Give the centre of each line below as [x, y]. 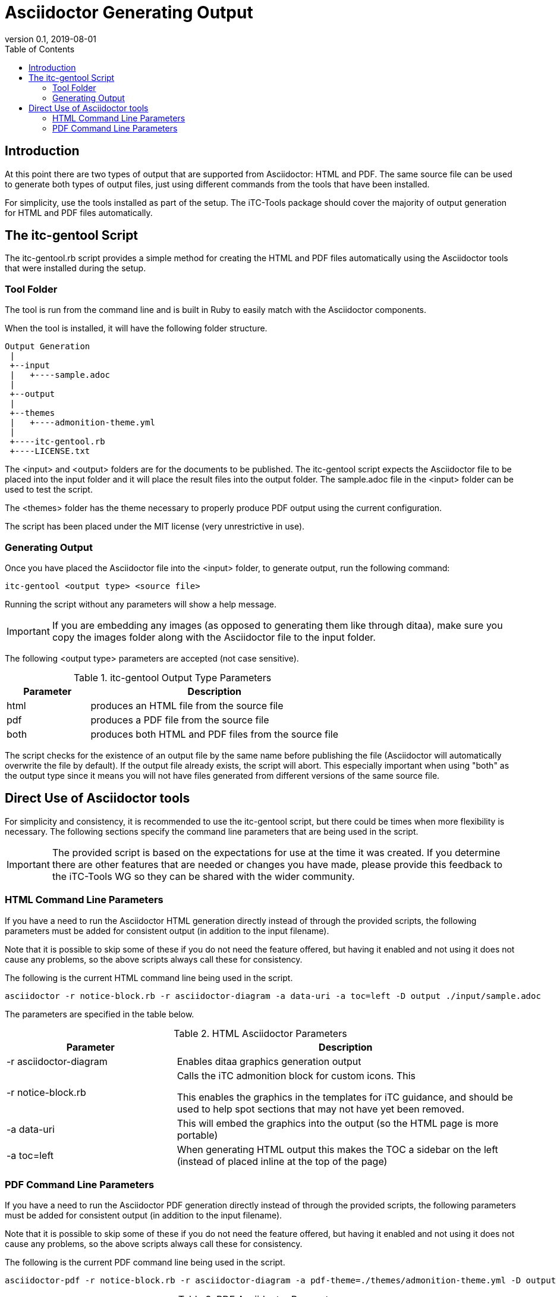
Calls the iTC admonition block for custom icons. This [296, 1075]
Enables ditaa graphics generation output [269, 1061]
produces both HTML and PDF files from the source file [215, 734]
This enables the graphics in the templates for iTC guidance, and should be [345, 1097]
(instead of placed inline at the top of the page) [282, 1161]
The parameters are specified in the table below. [100, 1014]
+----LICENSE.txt [50, 451]
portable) [197, 1135]
